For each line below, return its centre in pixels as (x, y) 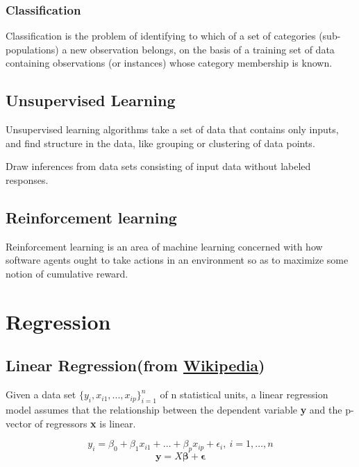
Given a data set (41, 394)
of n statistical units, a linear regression (244, 394)
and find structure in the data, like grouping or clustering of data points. (160, 143)
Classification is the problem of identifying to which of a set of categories (161, 36)
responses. (27, 179)
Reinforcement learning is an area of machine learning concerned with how (164, 246)
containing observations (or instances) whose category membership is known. (169, 63)
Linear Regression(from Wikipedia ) (135, 365)
